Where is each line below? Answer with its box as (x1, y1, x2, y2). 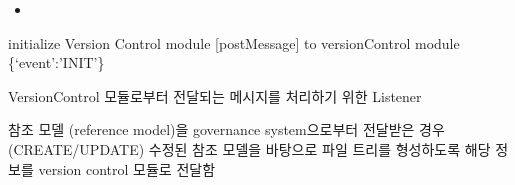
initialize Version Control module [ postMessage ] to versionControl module (8, 32, 460, 53)
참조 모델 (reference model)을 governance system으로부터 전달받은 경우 (8, 119, 445, 140)
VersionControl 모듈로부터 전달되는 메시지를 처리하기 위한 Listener (8, 85, 422, 106)
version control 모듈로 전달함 (38, 158, 216, 179)
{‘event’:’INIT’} (8, 52, 105, 73)
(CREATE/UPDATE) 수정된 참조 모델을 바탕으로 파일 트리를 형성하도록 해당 (8, 138, 491, 159)
